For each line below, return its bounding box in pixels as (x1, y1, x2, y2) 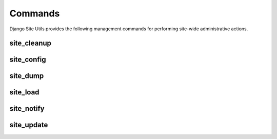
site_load (9, 88, 39, 97)
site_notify (9, 104, 45, 113)
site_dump (9, 72, 44, 81)
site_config (9, 55, 46, 64)
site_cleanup (9, 39, 51, 48)
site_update (9, 121, 48, 129)
